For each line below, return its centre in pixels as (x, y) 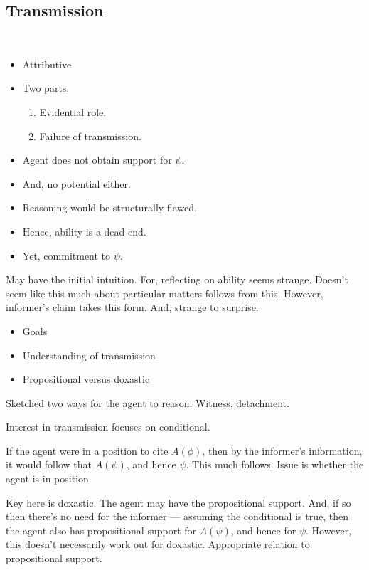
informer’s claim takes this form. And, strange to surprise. (132, 307)
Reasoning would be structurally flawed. (109, 207)
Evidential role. (73, 111)
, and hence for (263, 530)
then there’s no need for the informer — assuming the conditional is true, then (177, 516)
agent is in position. (49, 479)
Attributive (47, 64)
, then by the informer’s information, (282, 450)
